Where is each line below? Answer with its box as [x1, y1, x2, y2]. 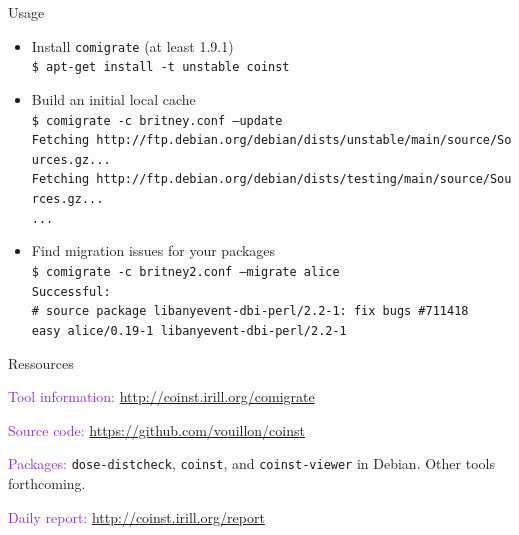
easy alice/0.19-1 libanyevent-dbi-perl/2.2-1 [31, 324, 347, 338]
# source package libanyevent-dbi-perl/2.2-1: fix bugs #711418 [31, 304, 469, 319]
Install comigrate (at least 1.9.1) [31, 35, 234, 56]
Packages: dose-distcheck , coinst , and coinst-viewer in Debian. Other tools [8, 453, 495, 474]
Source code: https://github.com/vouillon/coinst [8, 419, 305, 440]
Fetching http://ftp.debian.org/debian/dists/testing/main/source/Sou [31, 172, 512, 187]
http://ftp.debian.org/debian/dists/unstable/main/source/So [96, 133, 512, 148]
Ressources [8, 352, 74, 373]
